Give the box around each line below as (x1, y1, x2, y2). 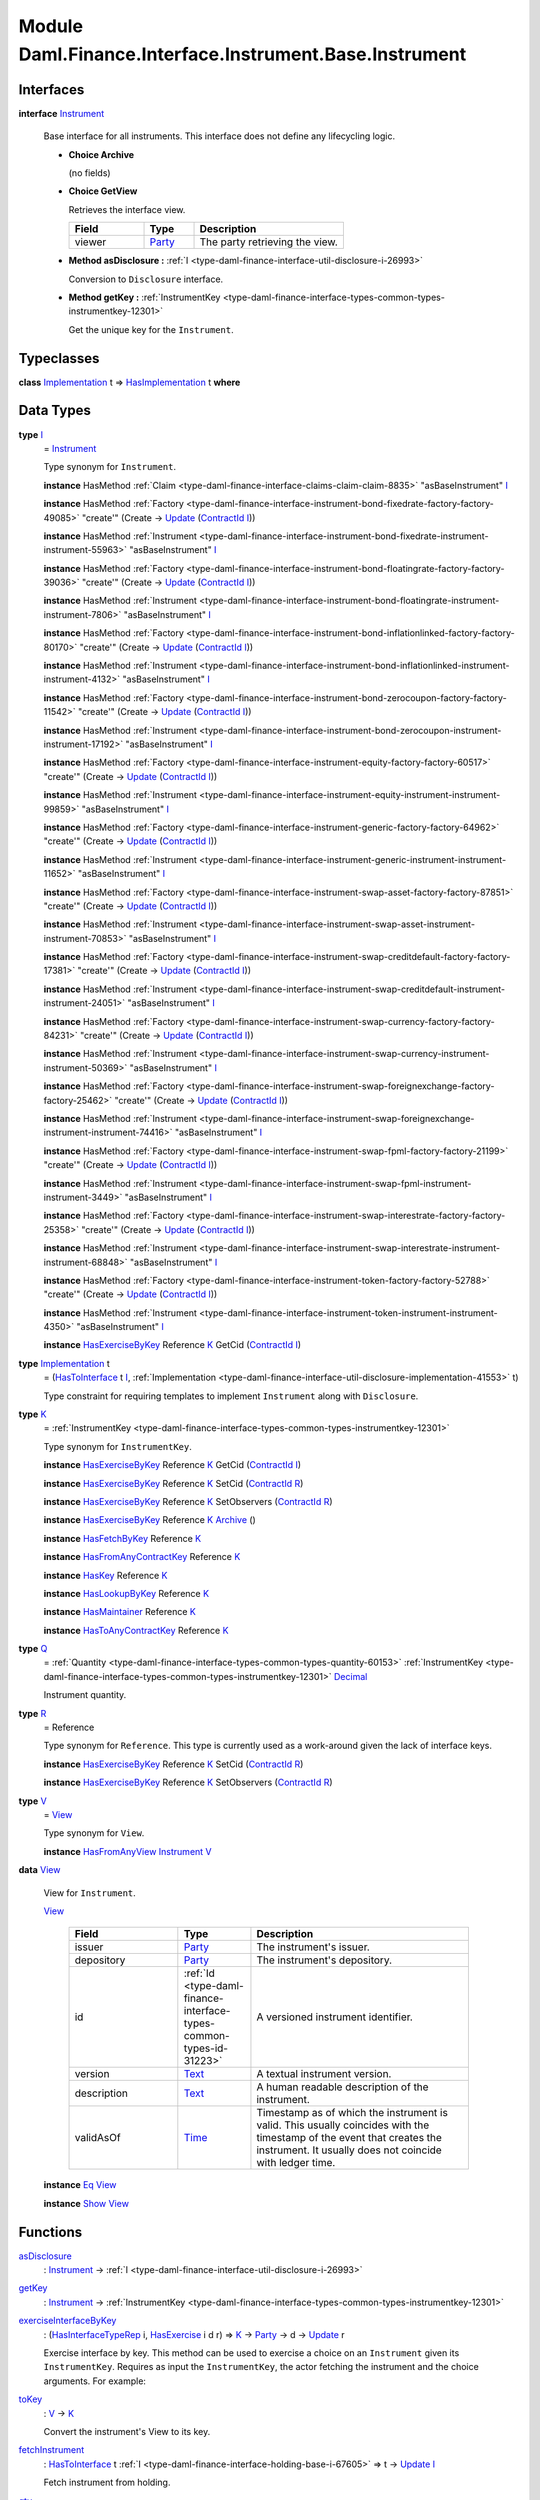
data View (18, 1864, 61, 1876)
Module (18, 15, 84, 37)
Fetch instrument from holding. (43, 2476, 171, 2489)
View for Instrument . (43, 1886, 137, 1899)
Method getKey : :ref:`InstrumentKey (68, 291, 221, 303)
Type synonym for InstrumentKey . (43, 1440, 192, 1452)
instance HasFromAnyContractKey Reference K (43, 1551, 241, 1563)
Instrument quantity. (43, 1689, 127, 1701)
